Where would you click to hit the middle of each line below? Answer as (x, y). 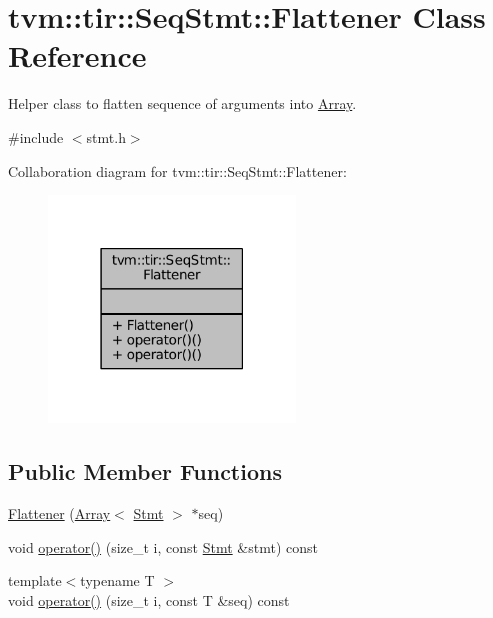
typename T (117, 580)
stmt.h (106, 136)
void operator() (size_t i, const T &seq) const (149, 599)
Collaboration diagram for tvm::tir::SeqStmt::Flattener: (177, 170)
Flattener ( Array (59, 513)
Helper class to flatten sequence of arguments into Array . (182, 103)
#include (36, 136)
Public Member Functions (145, 471)
